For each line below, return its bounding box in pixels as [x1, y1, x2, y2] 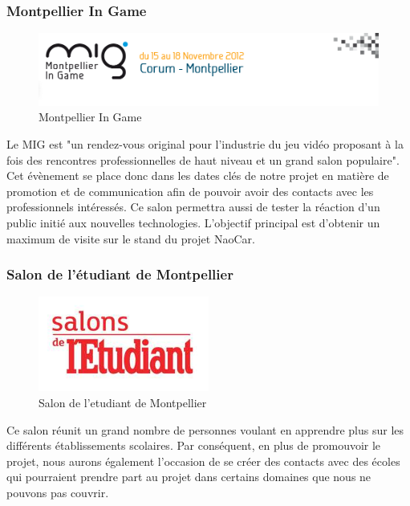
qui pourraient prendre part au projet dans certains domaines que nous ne [6, 468, 371, 485]
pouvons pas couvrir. [6, 484, 109, 500]
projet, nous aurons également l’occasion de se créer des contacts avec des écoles [6, 452, 400, 469]
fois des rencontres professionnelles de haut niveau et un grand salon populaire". [6, 151, 400, 168]
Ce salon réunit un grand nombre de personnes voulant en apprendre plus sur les [6, 421, 404, 438]
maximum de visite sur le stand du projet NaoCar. [6, 230, 255, 247]
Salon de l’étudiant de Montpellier [6, 264, 233, 284]
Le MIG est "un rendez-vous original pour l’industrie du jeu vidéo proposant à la [6, 135, 404, 152]
